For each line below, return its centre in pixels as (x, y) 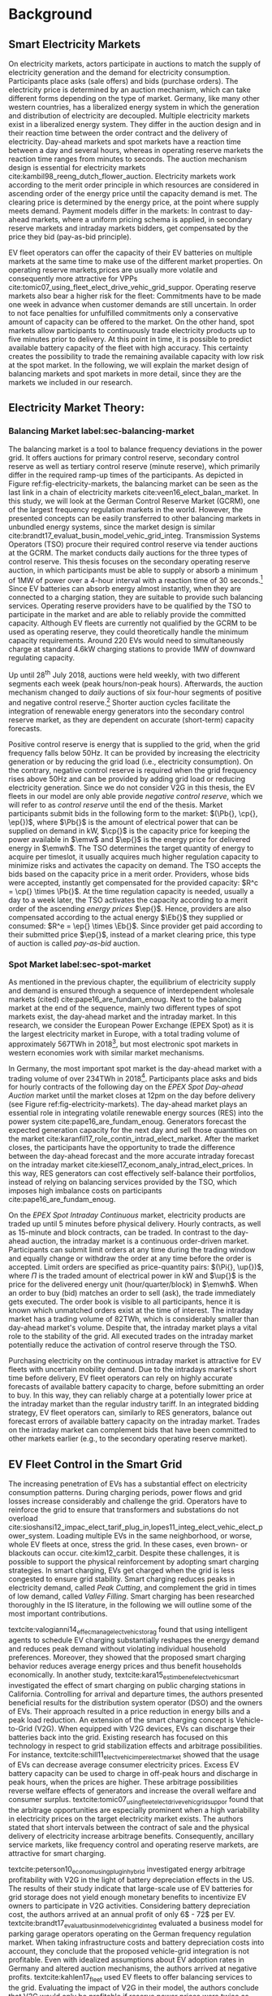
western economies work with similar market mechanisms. (106, 1052)
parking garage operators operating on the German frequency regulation (130, 1933)
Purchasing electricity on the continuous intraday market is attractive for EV (135, 1361)
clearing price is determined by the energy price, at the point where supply (134, 202)
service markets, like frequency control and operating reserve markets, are (134, 1845)
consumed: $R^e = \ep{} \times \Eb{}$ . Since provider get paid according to (136, 926)
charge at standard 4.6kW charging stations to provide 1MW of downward (132, 649)
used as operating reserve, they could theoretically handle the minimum (129, 632)
